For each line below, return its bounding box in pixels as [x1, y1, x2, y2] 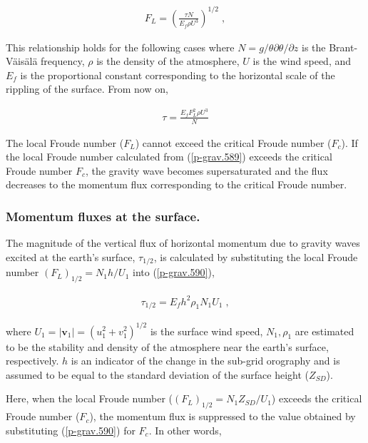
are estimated [295, 323, 354, 338]
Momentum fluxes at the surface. [6, 207, 200, 225]
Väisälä [6, 54, 38, 68]
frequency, [41, 54, 85, 68]
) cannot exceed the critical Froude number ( [135, 135, 332, 150]
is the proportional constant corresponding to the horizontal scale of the [20, 67, 335, 82]
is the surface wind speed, [150, 323, 263, 338]
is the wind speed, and [252, 54, 352, 68]
